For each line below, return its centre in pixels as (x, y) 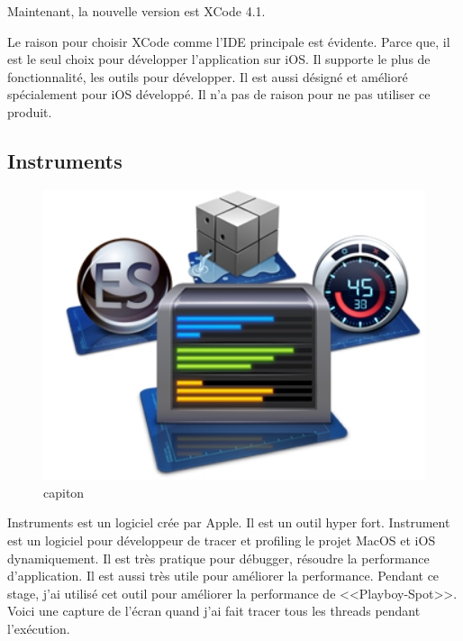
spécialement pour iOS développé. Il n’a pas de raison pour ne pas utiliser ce (219, 94)
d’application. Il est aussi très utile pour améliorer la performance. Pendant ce (223, 576)
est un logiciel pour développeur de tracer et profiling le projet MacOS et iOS (222, 540)
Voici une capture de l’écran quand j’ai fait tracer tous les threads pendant (214, 611)
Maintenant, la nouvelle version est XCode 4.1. (136, 11)
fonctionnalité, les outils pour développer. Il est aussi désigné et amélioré (208, 76)
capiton (64, 492)
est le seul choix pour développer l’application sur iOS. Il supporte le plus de (219, 59)
